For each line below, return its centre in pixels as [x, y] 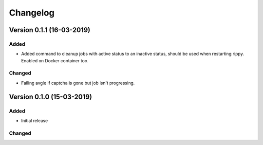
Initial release [35, 121]
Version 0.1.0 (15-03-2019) [51, 97]
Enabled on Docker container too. [55, 60]
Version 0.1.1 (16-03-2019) [50, 30]
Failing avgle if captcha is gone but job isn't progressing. [78, 83]
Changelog [32, 13]
